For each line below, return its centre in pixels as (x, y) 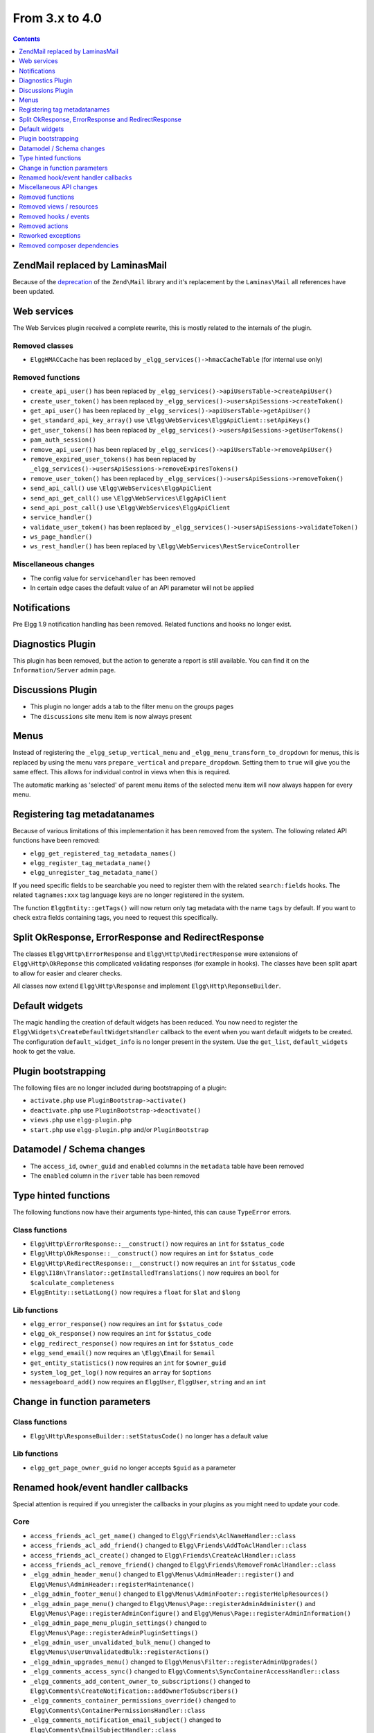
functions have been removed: (56, 841)
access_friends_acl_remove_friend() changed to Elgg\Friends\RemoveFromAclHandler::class (183, 1565)
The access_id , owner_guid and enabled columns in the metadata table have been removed (167, 1166)
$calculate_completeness (72, 1283)
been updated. (34, 292)
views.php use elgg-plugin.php (81, 1120)
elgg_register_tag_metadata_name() (91, 863)
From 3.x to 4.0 (57, 18)
